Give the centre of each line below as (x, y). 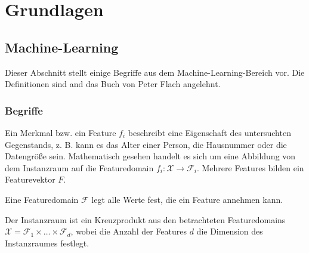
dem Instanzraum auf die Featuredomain (79, 167)
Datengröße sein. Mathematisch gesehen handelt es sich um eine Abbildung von (150, 156)
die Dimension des (230, 231)
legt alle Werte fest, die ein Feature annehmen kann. (187, 199)
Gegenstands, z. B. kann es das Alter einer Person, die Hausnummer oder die (146, 144)
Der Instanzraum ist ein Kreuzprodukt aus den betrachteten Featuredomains (145, 219)
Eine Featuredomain (42, 199)
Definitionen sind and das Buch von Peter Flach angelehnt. (113, 84)
